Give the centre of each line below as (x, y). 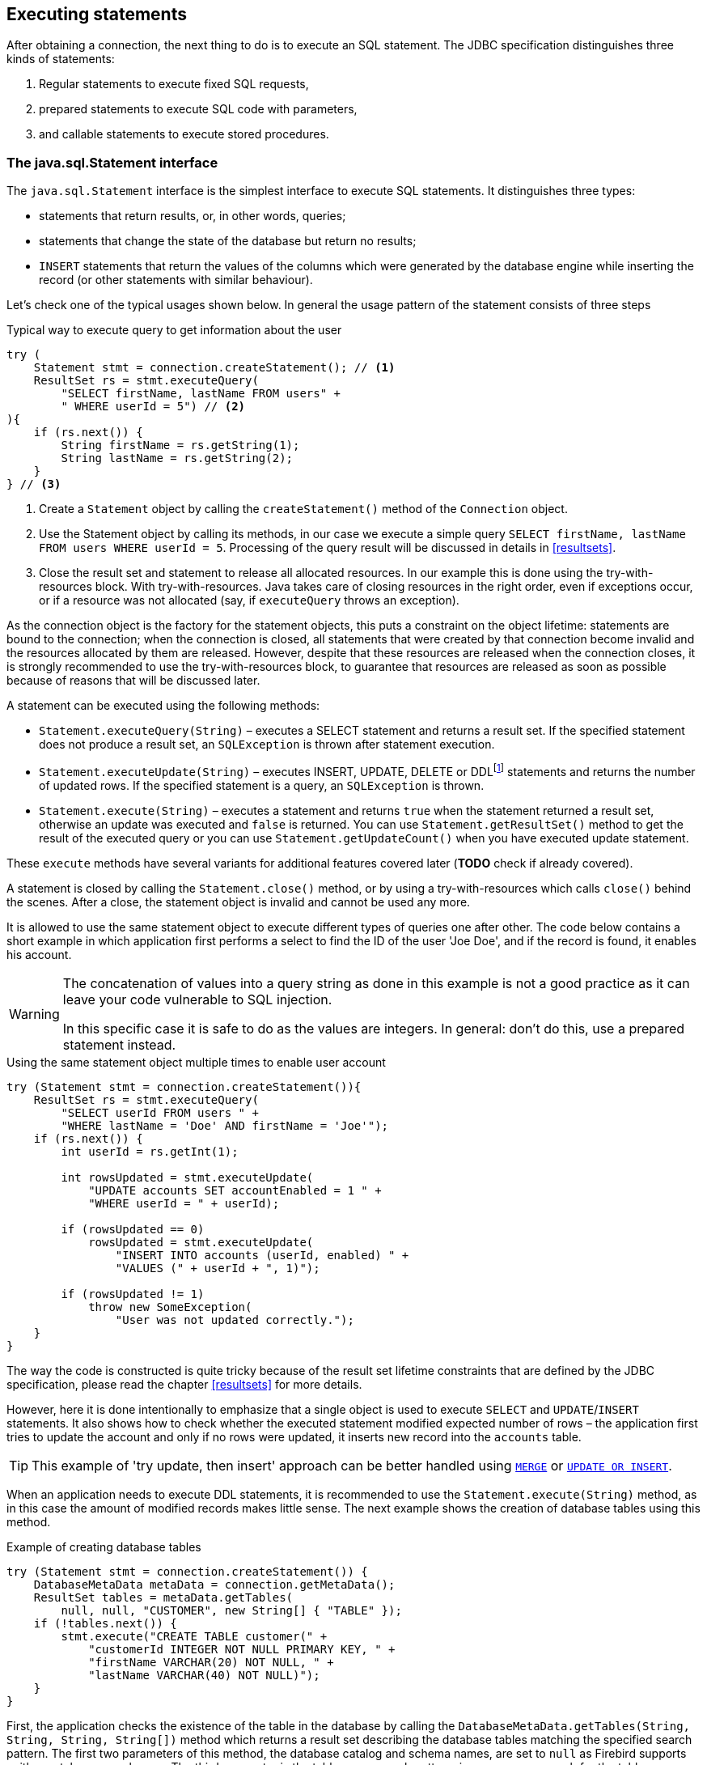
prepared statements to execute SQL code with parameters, (198, 109)
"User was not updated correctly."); (235, 1320)
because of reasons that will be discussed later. (133, 681)
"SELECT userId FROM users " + (160, 1112)
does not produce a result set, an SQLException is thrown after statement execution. (267, 745)
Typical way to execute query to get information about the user (174, 330)
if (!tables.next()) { (105, 1623)
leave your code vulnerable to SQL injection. (197, 999)
